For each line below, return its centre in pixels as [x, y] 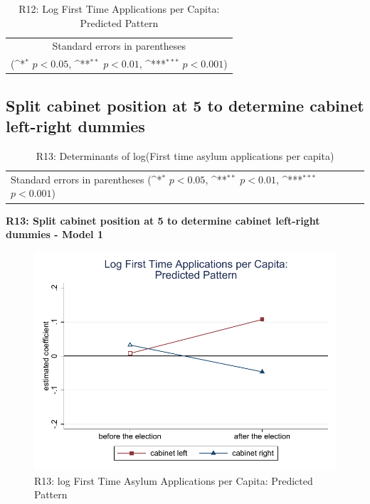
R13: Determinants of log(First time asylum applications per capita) [185, 155]
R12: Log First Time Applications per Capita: [119, 9]
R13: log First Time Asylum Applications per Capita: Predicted [174, 480]
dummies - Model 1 [54, 234]
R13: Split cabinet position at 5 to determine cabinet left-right [163, 220]
